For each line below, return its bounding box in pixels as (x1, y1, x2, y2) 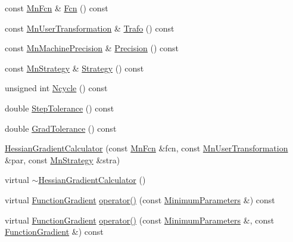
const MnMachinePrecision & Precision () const (5, 42, 179, 54)
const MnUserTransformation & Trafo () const (5, 21, 174, 34)
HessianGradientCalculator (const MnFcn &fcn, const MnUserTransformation (5, 142, 288, 154)
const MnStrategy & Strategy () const (5, 61, 144, 74)
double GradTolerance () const (5, 122, 117, 134)
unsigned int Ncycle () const (5, 82, 108, 94)
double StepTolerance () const (5, 101, 114, 114)
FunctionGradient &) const (5, 225, 104, 238)
